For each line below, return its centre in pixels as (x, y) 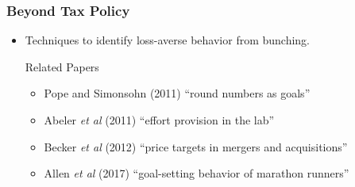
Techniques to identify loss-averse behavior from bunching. (168, 40)
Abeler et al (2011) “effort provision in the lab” (159, 120)
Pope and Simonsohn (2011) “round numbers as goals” (177, 93)
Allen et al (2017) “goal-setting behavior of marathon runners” (197, 173)
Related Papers (62, 66)
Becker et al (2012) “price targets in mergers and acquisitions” (196, 146)
